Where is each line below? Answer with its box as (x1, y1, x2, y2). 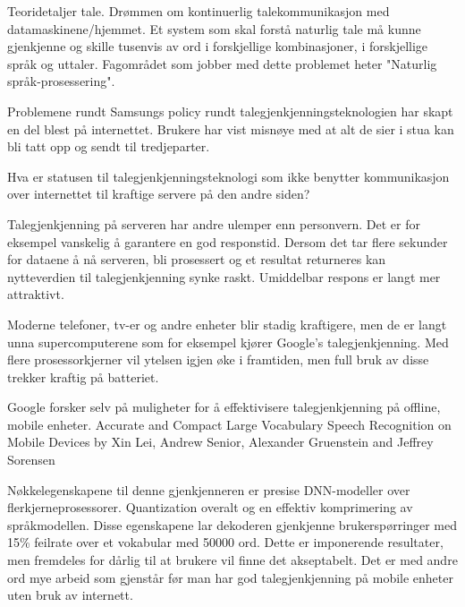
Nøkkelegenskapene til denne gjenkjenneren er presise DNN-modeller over (7, 480, 410, 499)
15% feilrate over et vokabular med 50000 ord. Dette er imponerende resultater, (7, 533, 444, 551)
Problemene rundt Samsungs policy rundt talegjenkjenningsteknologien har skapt (7, 101, 453, 120)
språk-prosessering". (7, 72, 115, 90)
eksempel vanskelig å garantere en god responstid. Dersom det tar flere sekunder (7, 232, 448, 251)
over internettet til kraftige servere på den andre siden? (7, 184, 310, 203)
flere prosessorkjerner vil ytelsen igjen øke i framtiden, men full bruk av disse (7, 350, 429, 369)
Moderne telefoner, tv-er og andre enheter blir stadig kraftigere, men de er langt (7, 314, 447, 333)
